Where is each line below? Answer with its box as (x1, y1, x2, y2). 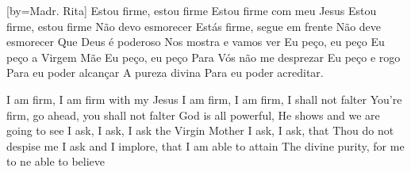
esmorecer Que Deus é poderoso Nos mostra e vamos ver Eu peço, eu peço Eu (6, 33, 385, 50)
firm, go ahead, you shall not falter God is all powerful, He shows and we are (6, 106, 380, 123)
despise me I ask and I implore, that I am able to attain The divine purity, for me (6, 137, 405, 154)
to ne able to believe (6, 153, 106, 170)
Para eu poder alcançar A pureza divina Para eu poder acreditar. (6, 64, 324, 81)
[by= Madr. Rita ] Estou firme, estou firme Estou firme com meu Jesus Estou (6, 2, 377, 18)
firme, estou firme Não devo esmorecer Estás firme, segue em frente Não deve (6, 17, 382, 34)
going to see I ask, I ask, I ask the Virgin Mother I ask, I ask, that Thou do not (6, 122, 394, 139)
